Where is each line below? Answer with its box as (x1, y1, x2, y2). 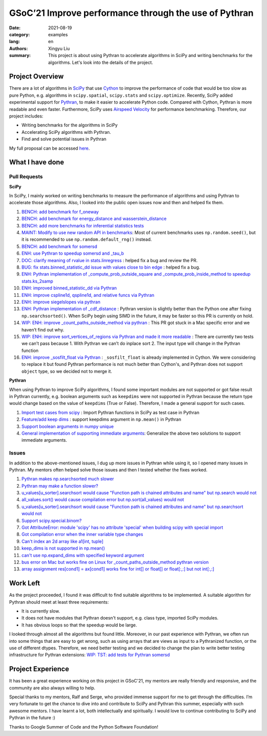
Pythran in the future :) (9, 715, 55, 721)
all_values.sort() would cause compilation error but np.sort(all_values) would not (21, 497, 184, 503)
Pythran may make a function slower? (21, 483, 98, 489)
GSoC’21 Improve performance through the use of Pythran (9, 7, 254, 18)
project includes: (9, 113, 44, 119)
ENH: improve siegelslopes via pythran (21, 299, 101, 305)
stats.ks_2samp (21, 278, 53, 284)
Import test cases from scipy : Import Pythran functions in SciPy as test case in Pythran (21, 409, 200, 415)
